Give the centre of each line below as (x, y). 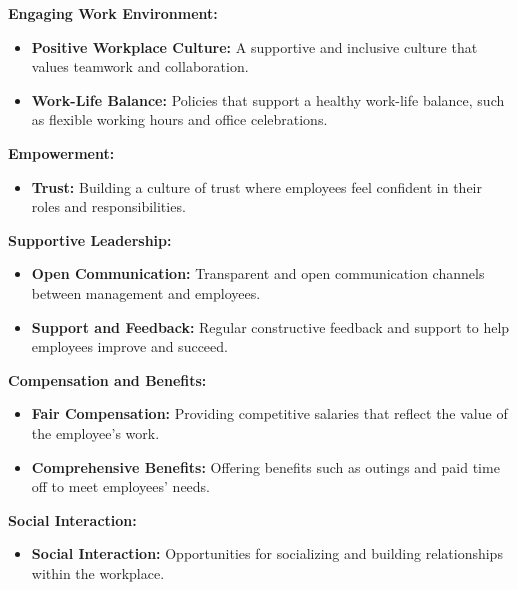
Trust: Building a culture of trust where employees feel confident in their (256, 186)
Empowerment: (61, 152)
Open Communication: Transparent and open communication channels (258, 273)
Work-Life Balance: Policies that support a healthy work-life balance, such (268, 99)
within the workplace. (98, 572)
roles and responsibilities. (108, 206)
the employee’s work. (95, 432)
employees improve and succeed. (129, 346)
